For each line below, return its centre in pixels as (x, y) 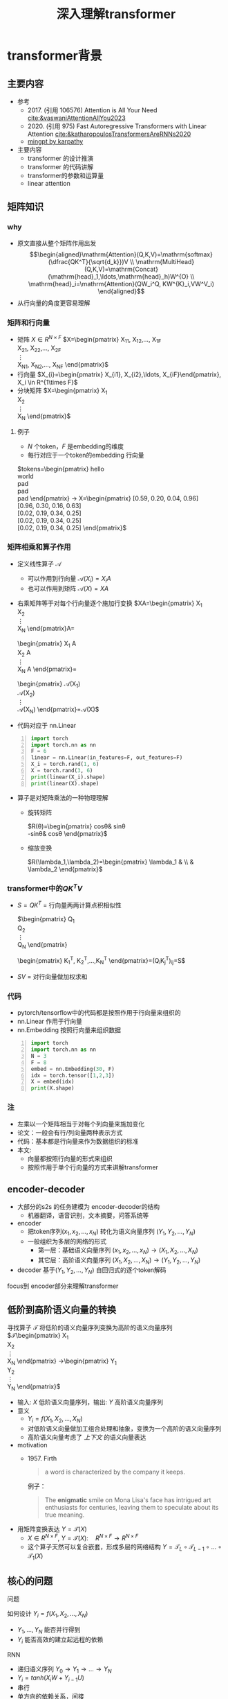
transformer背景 (55, 56)
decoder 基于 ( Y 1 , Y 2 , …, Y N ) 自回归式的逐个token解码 (92, 1271)
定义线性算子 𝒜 (39, 564)
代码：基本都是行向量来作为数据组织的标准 (78, 1141)
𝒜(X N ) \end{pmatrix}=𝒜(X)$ (58, 710)
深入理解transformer (116, 14)
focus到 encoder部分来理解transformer (63, 1286)
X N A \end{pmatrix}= (47, 670)
